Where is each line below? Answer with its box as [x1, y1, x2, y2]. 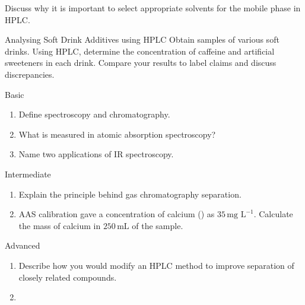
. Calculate [253, 208, 293, 220]
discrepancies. [5, 68, 55, 80]
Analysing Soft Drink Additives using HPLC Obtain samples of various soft [5, 33, 279, 46]
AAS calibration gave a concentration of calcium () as [18, 208, 215, 220]
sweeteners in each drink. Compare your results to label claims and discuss [5, 56, 277, 69]
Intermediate [5, 167, 51, 180]
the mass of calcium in [18, 219, 101, 231]
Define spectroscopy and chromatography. [18, 108, 170, 120]
